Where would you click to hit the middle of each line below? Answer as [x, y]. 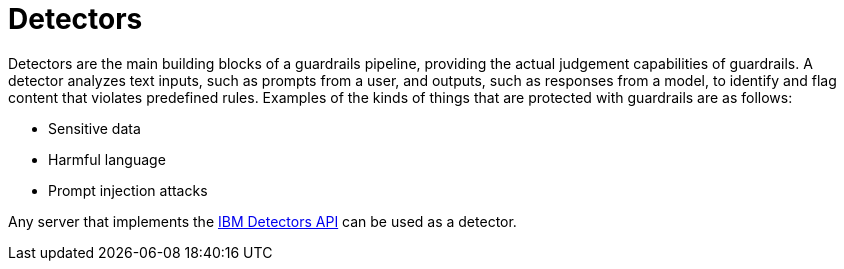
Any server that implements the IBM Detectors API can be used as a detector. [262, 221]
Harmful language [107, 159]
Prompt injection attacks [128, 190]
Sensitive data [94, 128]
